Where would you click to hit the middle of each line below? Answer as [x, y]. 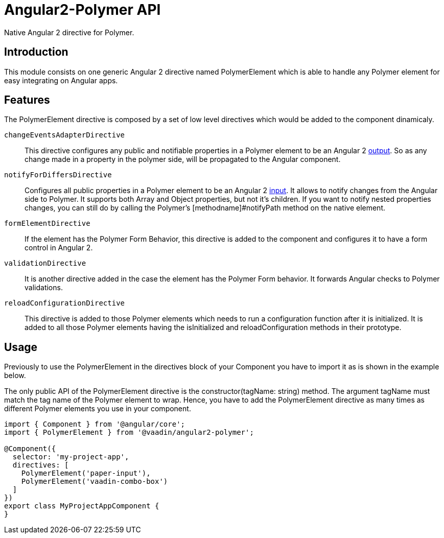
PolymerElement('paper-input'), [86, 473]
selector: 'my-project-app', [71, 457]
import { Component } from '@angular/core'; [95, 424]
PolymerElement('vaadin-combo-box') [95, 482]
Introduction [36, 52]
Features [27, 100]
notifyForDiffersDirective [58, 175]
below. [15, 376]
